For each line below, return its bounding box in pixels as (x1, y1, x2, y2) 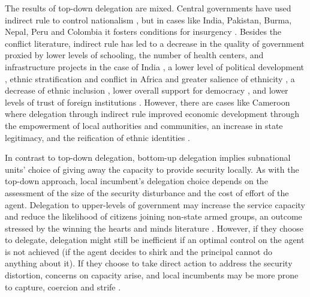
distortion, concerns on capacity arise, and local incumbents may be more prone (5, 269, 299, 281)
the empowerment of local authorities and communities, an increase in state (5, 119, 283, 131)
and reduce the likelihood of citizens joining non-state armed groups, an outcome (5, 210, 302, 223)
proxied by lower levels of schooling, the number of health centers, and (5, 49, 264, 61)
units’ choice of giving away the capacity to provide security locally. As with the (5, 163, 299, 175)
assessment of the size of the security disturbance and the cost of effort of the (5, 186, 289, 199)
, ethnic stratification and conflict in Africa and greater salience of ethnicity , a (5, 72, 295, 85)
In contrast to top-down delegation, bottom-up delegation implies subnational (5, 151, 291, 164)
